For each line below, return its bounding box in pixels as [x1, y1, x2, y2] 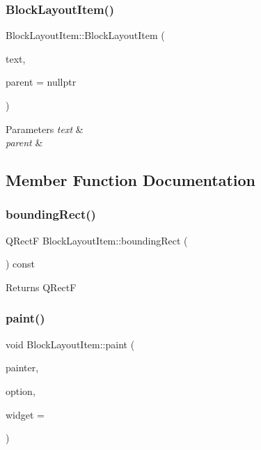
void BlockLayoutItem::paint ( [6, 336, 135, 351]
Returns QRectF [6, 279, 77, 294]
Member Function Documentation [6, 169, 256, 191]
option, [6, 383, 35, 398]
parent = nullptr [6, 75, 77, 89]
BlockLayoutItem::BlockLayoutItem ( [6, 28, 165, 42]
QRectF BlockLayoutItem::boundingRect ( [6, 233, 188, 247]
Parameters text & [6, 121, 84, 136]
